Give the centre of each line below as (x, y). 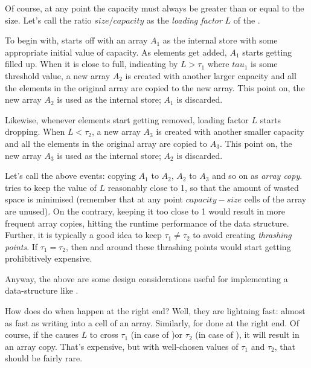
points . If (21, 246)
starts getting (267, 52)
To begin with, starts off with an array (76, 40)
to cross (104, 334)
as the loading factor (184, 20)
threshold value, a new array (58, 75)
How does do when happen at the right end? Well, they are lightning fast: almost (155, 311)
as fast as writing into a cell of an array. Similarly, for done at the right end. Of (152, 322)
